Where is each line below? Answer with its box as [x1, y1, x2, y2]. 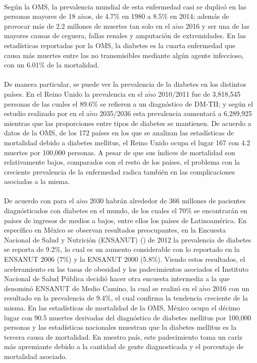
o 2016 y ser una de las [180, 20, 250, 31]
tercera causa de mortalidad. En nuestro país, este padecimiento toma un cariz [4, 331, 243, 342]
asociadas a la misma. [4, 176, 70, 186]
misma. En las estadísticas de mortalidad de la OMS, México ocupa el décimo [4, 302, 240, 312]
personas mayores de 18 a [4, 11, 81, 21]
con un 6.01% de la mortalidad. [4, 60, 100, 70]
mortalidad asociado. [4, 351, 67, 361]
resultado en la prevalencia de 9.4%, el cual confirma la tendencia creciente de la [4, 293, 248, 303]
